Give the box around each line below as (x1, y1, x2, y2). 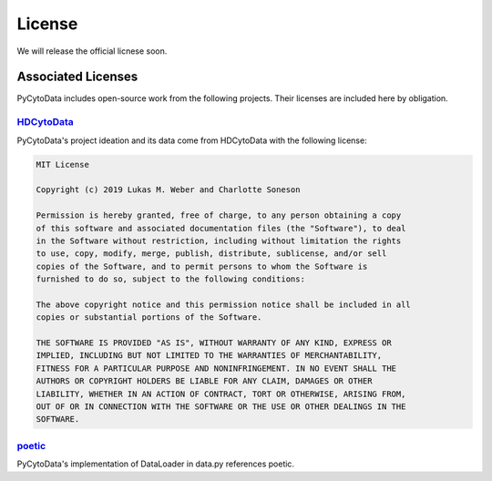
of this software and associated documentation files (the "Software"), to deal (36, 223, 406, 233)
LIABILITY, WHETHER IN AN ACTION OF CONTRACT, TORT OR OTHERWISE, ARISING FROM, (36, 388, 406, 399)
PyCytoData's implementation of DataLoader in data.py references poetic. (16, 458, 295, 469)
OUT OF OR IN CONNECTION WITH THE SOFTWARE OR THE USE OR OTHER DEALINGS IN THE (36, 402, 406, 412)
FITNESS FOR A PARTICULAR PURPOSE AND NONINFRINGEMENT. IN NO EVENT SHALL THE (36, 363, 396, 374)
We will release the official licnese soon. (16, 46, 168, 56)
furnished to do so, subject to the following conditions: (36, 274, 305, 284)
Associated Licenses (16, 69, 138, 85)
